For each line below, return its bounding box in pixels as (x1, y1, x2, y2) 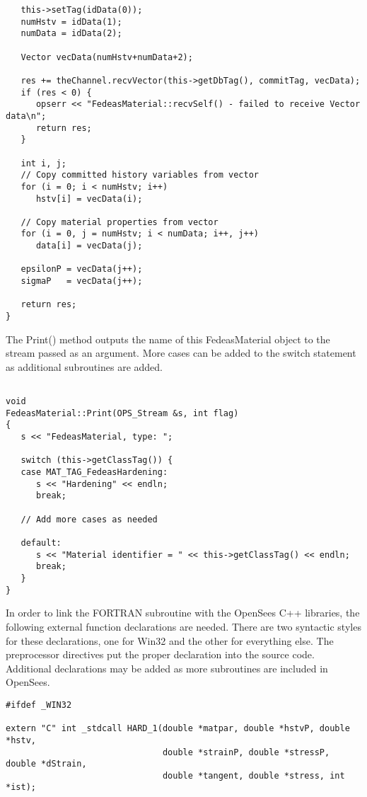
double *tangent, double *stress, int (162, 770, 345, 781)
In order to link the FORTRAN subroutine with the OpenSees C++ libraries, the (6, 605, 360, 620)
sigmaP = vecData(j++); (21, 276, 143, 287)
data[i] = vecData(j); (35, 241, 143, 251)
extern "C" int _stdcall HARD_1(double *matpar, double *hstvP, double (6, 723, 350, 734)
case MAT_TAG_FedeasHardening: (21, 467, 168, 478)
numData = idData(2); (21, 28, 122, 39)
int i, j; (21, 158, 66, 168)
